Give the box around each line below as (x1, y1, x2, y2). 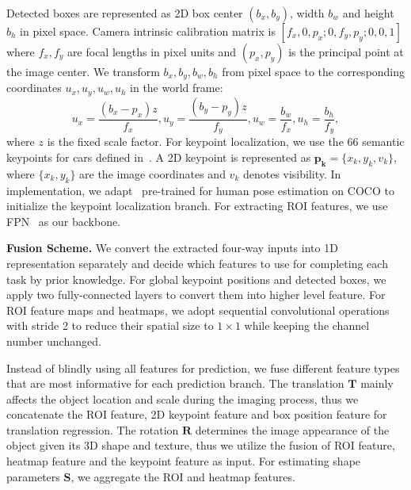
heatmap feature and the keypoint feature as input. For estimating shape (6, 453, 361, 469)
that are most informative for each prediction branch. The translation (6, 375, 344, 392)
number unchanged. (6, 332, 101, 349)
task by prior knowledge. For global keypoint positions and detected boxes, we (6, 270, 386, 287)
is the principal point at (288, 44, 404, 59)
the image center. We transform (6, 63, 160, 79)
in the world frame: (130, 79, 223, 96)
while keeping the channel (244, 317, 370, 334)
